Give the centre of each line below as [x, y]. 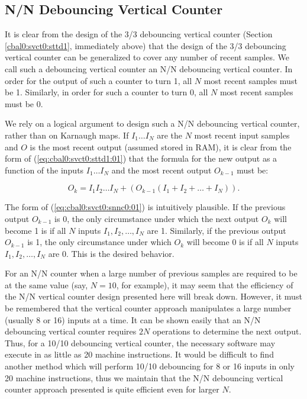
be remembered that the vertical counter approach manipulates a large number [148, 308]
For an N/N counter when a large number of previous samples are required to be [151, 273]
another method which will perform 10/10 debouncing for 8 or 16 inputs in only [150, 366]
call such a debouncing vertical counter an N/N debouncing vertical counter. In [149, 68]
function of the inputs [44, 170]
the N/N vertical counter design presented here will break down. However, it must [153, 296]
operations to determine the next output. [227, 331]
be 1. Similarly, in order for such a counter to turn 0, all [106, 92]
